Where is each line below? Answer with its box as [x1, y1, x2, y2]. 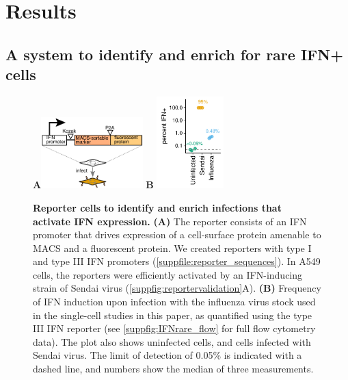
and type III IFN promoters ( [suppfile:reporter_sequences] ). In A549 [33, 254, 321, 268]
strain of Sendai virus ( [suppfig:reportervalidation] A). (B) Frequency [33, 281, 321, 295]
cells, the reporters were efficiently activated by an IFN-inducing [33, 267, 303, 281]
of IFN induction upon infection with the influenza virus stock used [33, 294, 316, 309]
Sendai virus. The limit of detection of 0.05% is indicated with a [33, 348, 302, 362]
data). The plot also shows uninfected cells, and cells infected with [33, 334, 311, 349]
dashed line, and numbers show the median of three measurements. [33, 362, 314, 376]
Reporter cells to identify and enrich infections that [33, 200, 282, 214]
